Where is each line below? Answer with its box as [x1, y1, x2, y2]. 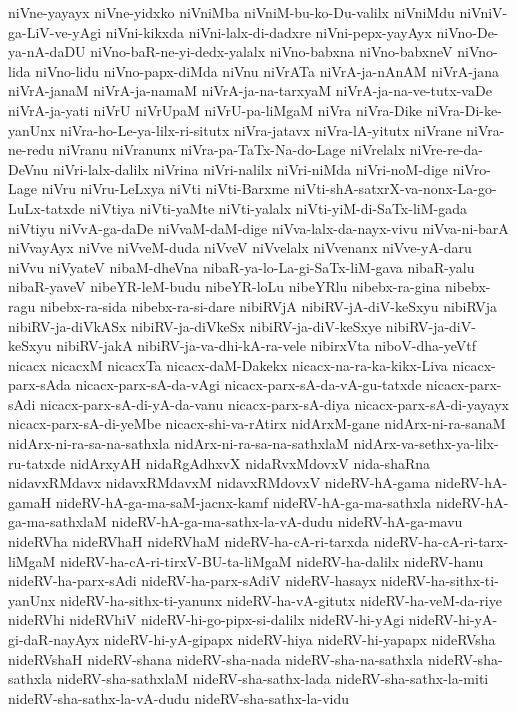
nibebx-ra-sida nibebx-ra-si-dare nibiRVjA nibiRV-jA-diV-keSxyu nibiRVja [39, 295, 498, 316]
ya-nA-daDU [8, 41, 86, 62]
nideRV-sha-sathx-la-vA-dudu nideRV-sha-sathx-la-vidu [8, 687, 350, 708]
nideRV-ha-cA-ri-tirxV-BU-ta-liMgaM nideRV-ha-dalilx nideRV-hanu [60, 550, 484, 571]
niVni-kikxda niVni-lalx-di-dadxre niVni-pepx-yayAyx [105, 21, 432, 42]
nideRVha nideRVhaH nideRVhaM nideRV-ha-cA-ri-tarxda [8, 531, 370, 552]
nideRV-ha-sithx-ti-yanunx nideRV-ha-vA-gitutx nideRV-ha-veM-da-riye [60, 589, 502, 610]
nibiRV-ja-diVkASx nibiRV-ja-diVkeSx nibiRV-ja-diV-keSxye [8, 315, 382, 336]
